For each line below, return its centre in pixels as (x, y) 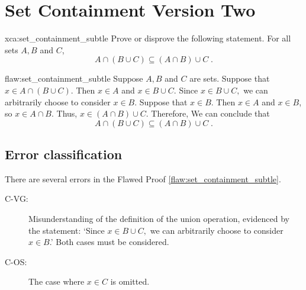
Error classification (64, 154)
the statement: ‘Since (67, 230)
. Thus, (65, 113)
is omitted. (130, 281)
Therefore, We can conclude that (210, 113)
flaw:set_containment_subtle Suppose (74, 78)
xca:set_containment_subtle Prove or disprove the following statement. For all (148, 38)
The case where (57, 281)
